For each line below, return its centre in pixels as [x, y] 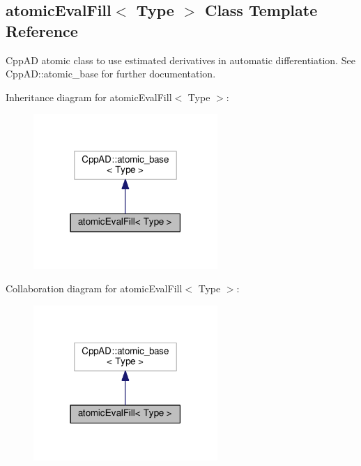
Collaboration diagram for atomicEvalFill [94, 288]
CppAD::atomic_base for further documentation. [111, 74]
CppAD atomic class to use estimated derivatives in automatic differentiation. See [180, 60]
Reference [42, 30]
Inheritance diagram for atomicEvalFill [89, 97]
